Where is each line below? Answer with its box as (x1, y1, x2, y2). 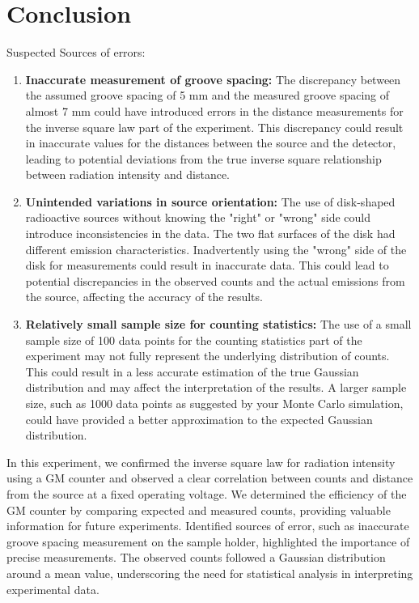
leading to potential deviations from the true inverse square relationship (25, 150, 382, 167)
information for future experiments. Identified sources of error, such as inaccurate (6, 517, 409, 534)
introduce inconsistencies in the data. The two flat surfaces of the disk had (25, 225, 396, 242)
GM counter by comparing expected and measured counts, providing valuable (6, 501, 391, 518)
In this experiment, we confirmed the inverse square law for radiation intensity (6, 453, 396, 470)
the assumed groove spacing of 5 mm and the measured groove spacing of (25, 87, 390, 104)
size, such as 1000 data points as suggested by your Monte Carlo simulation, (25, 395, 404, 411)
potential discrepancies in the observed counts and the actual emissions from (25, 272, 405, 289)
